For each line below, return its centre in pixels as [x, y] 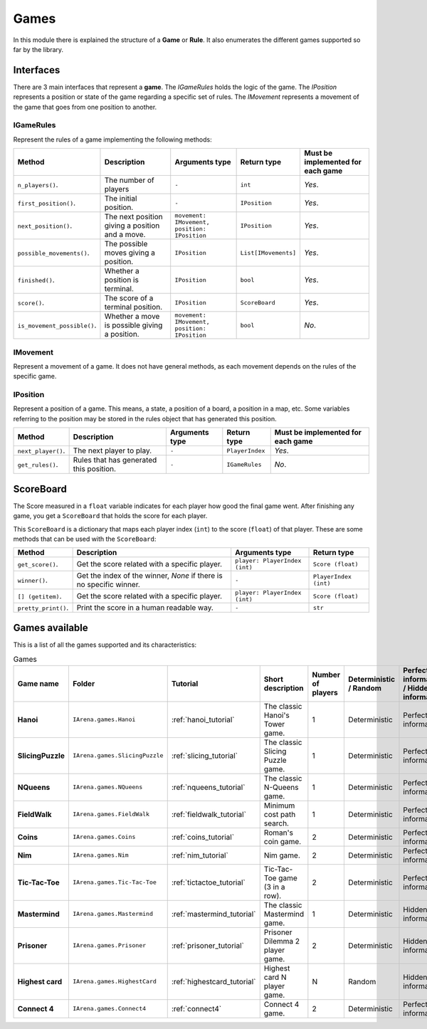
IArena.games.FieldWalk [111, 814]
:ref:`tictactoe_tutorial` [208, 882]
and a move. [125, 235]
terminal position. [133, 307]
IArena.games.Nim [100, 855]
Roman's [278, 833]
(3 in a [274, 887]
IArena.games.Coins [104, 837]
